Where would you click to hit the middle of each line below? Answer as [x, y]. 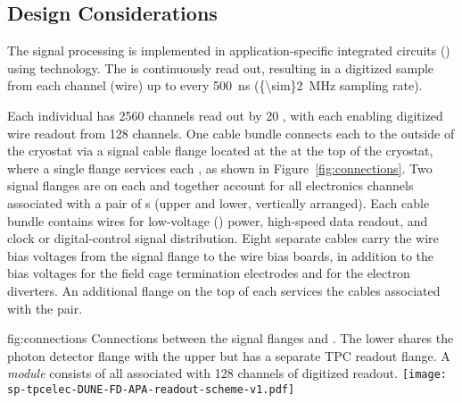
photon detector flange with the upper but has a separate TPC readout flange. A [229, 355]
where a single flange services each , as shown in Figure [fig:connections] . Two [220, 168]
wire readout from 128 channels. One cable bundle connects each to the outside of [231, 133]
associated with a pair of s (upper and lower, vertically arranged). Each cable [219, 202]
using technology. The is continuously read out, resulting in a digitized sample [221, 67]
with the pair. [45, 308]
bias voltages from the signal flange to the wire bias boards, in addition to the [221, 255]
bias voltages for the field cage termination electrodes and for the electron [209, 273]
